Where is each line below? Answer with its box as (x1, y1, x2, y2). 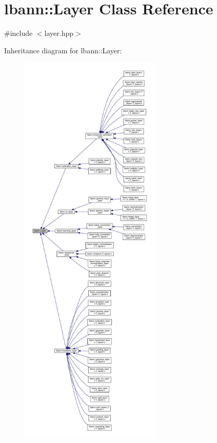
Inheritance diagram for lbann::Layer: (4, 45, 122, 55)
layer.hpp (44, 28, 74, 38)
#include (4, 28, 33, 38)
